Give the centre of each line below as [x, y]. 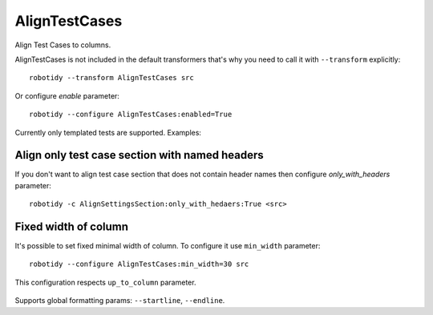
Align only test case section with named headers [139, 155]
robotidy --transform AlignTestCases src [111, 78]
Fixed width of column [71, 227]
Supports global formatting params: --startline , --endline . [120, 301]
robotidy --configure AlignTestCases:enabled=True [131, 115]
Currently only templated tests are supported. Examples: [108, 132]
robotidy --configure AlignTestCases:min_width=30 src [139, 264]
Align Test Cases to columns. [63, 45]
